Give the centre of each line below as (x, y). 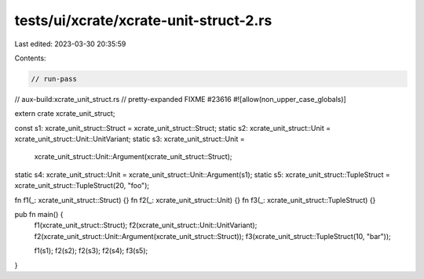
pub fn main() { (39, 215)
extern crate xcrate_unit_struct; (65, 114)
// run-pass (54, 79)
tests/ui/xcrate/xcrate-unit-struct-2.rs (143, 20)
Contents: (30, 58)
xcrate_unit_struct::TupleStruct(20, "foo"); (82, 186)
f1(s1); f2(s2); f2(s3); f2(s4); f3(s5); (91, 251)
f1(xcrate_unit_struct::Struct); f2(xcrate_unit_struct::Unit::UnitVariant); (146, 225)
